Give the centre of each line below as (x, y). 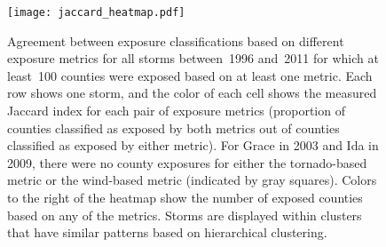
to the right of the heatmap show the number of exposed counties (185, 197)
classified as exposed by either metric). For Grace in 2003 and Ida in (193, 145)
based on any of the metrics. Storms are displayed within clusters (185, 215)
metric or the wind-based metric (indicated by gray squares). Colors (192, 180)
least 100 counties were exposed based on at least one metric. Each (190, 75)
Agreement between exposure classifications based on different (176, 40)
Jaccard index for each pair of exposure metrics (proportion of (176, 111)
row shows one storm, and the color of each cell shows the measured (192, 93)
